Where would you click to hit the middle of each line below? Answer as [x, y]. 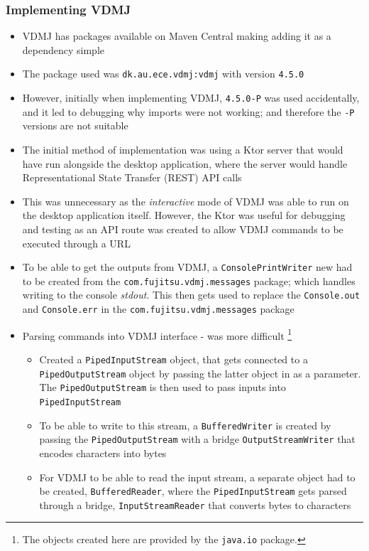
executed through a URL [76, 243]
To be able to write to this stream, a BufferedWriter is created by [185, 425]
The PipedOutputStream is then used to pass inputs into [163, 387]
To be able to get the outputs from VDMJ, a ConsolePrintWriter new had [187, 267]
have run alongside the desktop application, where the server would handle [185, 163]
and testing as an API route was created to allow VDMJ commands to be [183, 229]
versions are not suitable [75, 125]
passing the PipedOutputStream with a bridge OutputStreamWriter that [197, 439]
